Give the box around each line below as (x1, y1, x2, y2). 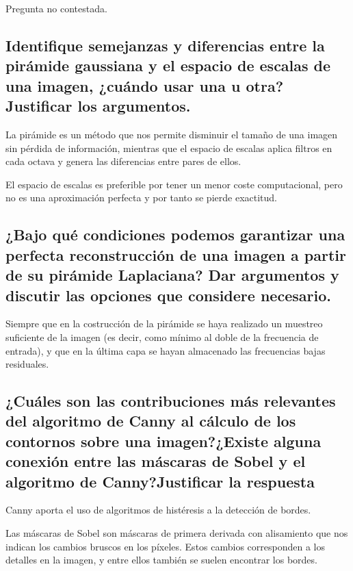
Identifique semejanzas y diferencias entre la (5, 34, 325, 55)
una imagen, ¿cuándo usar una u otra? (5, 75, 284, 96)
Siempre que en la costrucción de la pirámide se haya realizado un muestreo (5, 316, 323, 331)
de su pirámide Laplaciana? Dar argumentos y (5, 264, 339, 285)
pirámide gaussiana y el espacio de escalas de (5, 55, 331, 76)
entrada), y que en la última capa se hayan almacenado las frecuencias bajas (5, 343, 326, 357)
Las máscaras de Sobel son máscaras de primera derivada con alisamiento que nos (5, 526, 348, 540)
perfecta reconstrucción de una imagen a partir (5, 244, 346, 265)
